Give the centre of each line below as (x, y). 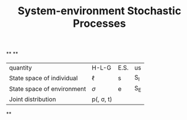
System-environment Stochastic (99, 11)
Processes (99, 23)
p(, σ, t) (102, 99)
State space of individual (43, 78)
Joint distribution (33, 99)
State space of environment (48, 89)
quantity (21, 68)
